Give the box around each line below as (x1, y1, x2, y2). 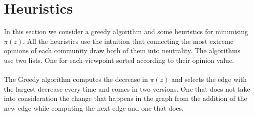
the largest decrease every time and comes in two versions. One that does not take (4, 83, 250, 94)
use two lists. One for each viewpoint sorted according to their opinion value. (4, 55, 234, 65)
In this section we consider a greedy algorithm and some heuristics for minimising (4, 26, 249, 37)
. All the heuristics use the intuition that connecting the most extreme (22, 36, 233, 46)
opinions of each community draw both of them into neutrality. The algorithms (4, 45, 241, 56)
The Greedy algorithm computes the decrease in (4, 74, 148, 84)
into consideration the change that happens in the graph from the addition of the (4, 93, 247, 103)
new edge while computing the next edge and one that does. (4, 102, 184, 113)
